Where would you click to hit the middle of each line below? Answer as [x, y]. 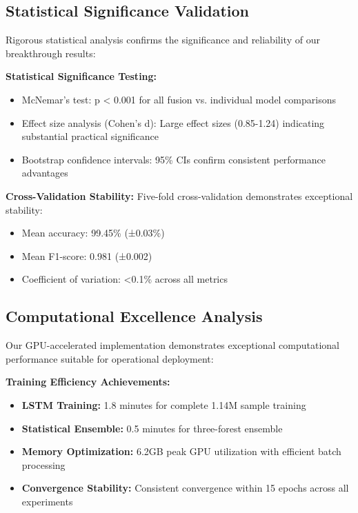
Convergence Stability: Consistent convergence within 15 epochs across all [185, 488]
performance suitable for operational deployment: [110, 358]
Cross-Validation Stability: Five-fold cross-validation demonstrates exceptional [179, 195]
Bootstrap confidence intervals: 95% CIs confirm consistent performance [173, 159]
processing [43, 464]
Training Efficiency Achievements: [88, 382]
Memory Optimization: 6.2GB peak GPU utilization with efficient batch [181, 451]
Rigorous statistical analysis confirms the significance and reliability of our [163, 40]
